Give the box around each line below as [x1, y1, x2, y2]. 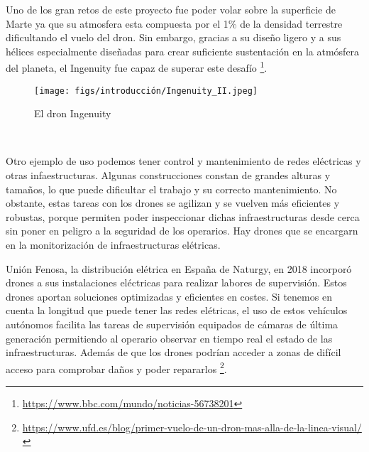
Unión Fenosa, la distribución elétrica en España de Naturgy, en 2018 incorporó [6, 261, 352, 276]
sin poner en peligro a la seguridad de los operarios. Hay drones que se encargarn [6, 223, 358, 238]
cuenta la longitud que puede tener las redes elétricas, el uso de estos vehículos [6, 303, 348, 318]
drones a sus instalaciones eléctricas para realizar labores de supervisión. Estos [6, 275, 347, 290]
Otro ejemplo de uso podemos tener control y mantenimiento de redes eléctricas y [6, 154, 361, 168]
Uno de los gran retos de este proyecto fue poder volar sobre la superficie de [6, 2, 336, 16]
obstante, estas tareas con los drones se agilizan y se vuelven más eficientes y [6, 195, 340, 210]
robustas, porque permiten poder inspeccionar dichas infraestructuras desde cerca [6, 209, 360, 224]
